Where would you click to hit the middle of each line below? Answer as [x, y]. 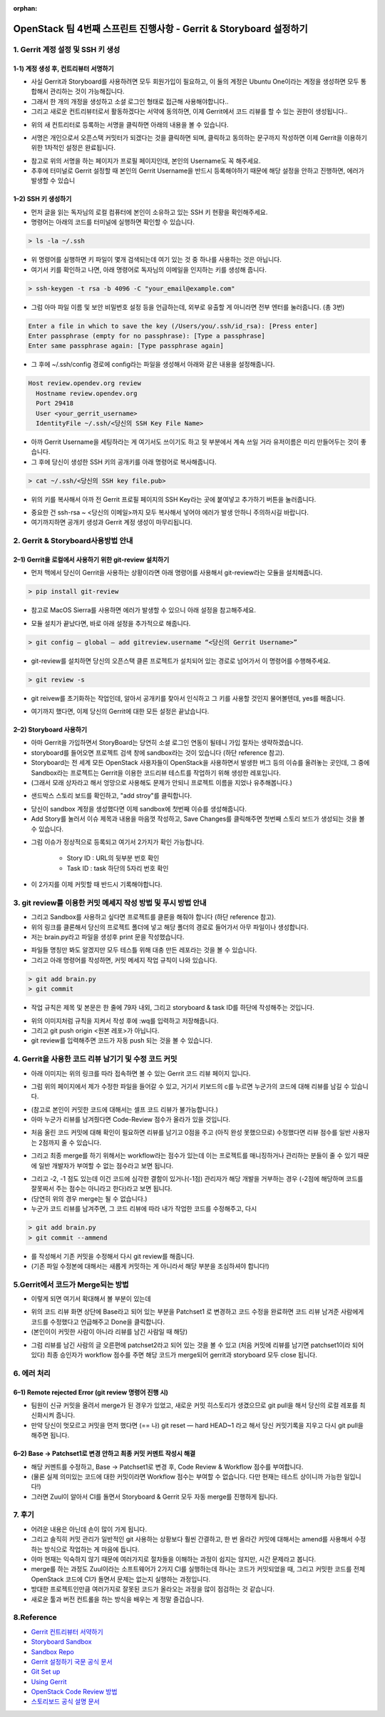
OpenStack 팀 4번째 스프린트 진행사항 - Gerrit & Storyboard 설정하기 [160, 29]
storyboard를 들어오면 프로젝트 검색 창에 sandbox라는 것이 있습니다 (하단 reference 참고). [158, 752]
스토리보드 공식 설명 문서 [65, 1701]
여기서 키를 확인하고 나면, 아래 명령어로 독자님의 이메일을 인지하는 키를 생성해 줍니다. [149, 269]
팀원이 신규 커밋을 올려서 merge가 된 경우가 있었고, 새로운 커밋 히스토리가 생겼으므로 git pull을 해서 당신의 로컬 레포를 [194, 1405]
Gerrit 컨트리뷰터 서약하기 [67, 1631]
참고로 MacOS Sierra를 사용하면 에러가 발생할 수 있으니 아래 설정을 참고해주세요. [144, 610]
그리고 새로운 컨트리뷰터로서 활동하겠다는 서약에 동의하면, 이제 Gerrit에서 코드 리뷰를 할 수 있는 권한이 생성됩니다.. [190, 111]
